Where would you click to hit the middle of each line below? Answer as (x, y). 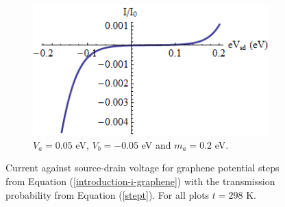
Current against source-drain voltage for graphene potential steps (142, 168)
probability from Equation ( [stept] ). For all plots (108, 194)
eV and (156, 144)
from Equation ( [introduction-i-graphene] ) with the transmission (140, 181)
